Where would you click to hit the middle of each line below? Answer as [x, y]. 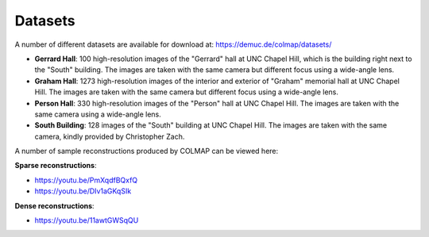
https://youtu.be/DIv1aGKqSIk [83, 191]
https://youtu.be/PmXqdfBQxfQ [86, 180]
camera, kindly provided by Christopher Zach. [110, 136]
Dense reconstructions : [54, 205]
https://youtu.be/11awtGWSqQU [87, 220]
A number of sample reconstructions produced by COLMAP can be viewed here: [147, 151]
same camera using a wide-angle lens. [98, 114]
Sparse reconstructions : [56, 166]
